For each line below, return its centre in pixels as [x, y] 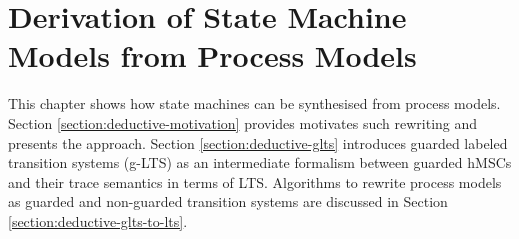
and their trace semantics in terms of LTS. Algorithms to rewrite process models [255, 181]
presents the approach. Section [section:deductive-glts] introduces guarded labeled [258, 142]
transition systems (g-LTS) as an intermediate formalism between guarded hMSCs [260, 162]
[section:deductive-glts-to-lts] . [98, 220]
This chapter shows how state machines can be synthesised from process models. [254, 103]
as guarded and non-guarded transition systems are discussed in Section [228, 201]
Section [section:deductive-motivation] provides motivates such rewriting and [243, 122]
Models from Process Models [212, 55]
